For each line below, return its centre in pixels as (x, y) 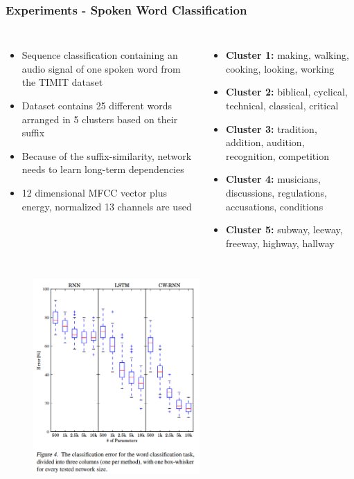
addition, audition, (265, 142)
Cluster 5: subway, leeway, (284, 229)
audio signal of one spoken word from (101, 68)
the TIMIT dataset (62, 82)
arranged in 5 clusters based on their (100, 119)
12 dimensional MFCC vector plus (95, 192)
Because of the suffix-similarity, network (107, 155)
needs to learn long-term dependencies (103, 169)
